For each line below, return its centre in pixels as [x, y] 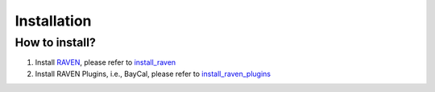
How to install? [56, 42]
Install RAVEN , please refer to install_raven [106, 62]
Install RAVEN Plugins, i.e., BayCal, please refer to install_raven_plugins [153, 74]
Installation [53, 21]
